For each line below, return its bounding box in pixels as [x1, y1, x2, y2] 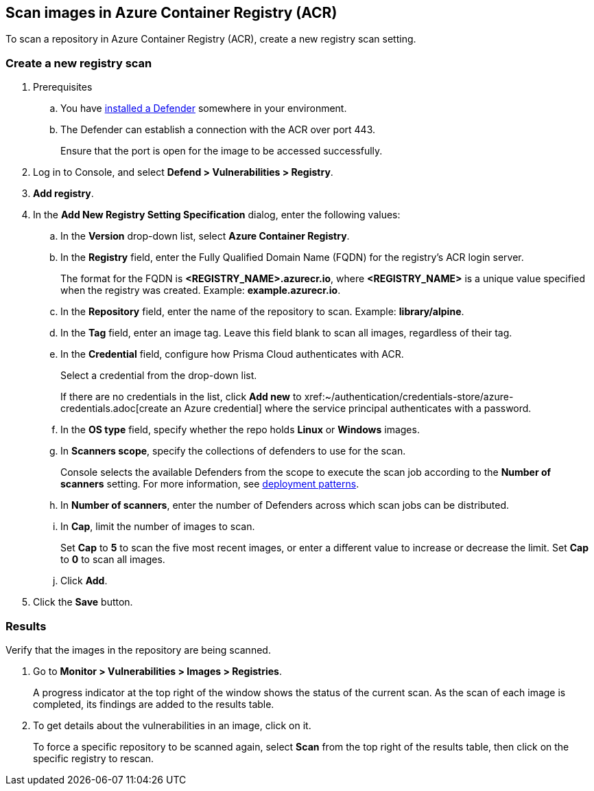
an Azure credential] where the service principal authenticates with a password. [170, 402, 532, 415]
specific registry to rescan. [33, 752, 154, 764]
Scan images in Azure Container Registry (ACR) [5, 4, 337, 21]
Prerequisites [33, 81, 93, 93]
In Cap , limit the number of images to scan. [60, 520, 255, 533]
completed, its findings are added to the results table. [33, 698, 274, 710]
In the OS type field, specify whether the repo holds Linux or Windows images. [60, 424, 420, 436]
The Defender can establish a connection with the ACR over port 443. [60, 124, 375, 136]
